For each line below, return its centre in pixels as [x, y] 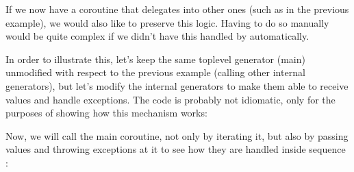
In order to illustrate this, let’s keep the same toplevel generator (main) [155, 59]
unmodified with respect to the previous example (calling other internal [155, 72]
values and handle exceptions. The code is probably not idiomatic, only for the [170, 99]
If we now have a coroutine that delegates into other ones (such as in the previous [177, 9]
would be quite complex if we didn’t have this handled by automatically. [157, 36]
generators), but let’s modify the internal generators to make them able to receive [177, 85]
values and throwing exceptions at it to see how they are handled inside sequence [176, 149]
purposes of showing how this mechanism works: [106, 113]
